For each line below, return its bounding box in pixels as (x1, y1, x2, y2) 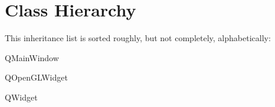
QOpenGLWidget (5, 71, 68, 83)
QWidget (5, 91, 38, 103)
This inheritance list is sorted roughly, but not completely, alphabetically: (5, 32, 271, 44)
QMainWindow (5, 51, 59, 63)
